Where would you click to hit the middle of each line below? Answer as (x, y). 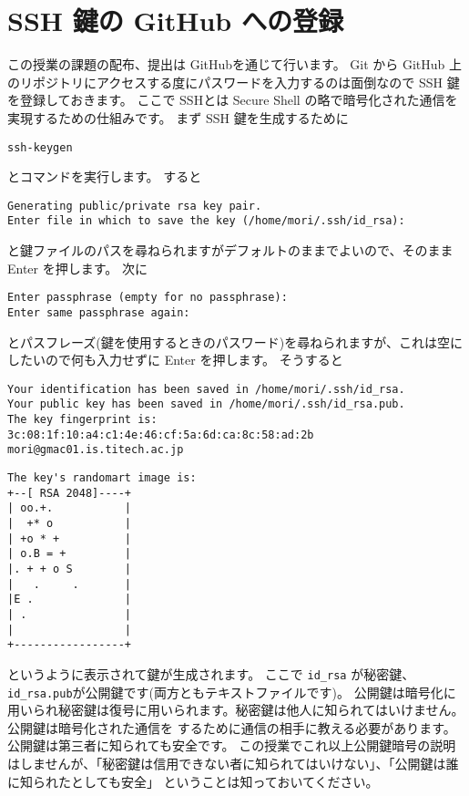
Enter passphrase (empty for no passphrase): (148, 298)
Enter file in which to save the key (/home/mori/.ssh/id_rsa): (206, 221)
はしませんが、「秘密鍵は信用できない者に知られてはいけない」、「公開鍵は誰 (233, 763)
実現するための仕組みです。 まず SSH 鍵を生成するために (178, 117)
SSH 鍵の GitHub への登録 (175, 21)
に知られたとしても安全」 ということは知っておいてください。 (193, 781)
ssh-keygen (40, 147)
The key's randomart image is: (102, 478)
